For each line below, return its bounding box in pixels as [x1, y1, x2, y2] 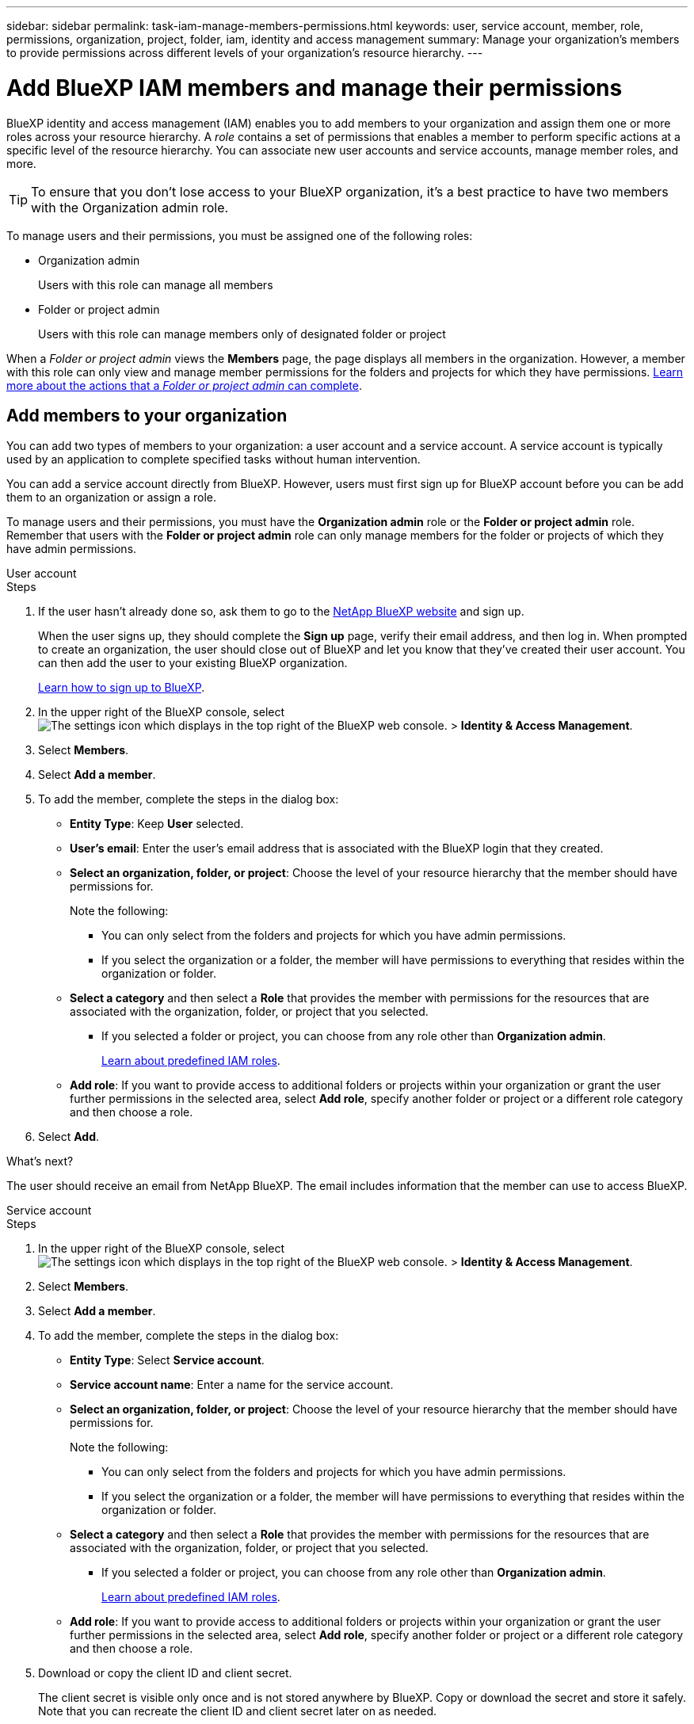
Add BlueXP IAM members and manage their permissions [6, 74, 623, 101]
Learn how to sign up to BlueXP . [38, 681, 205, 695]
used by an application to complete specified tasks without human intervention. [6, 452, 421, 467]
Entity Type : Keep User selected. [70, 817, 244, 831]
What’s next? [6, 1154, 74, 1169]
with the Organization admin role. [31, 199, 229, 215]
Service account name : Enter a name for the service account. [70, 1378, 394, 1392]
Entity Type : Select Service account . [70, 1353, 265, 1367]
